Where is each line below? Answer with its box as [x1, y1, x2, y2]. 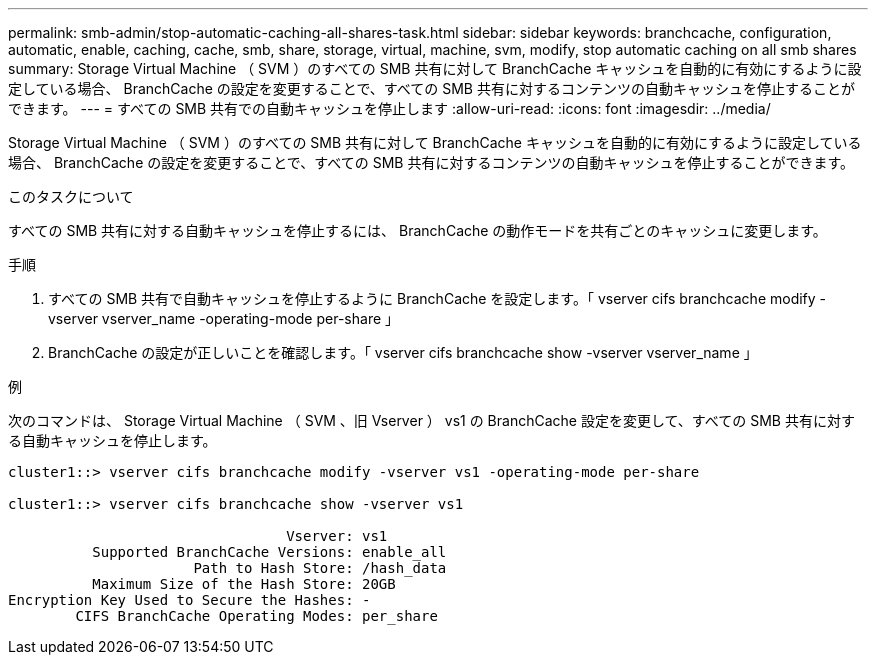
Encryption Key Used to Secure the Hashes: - [8, 592, 371, 608]
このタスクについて [8, 188, 134, 205]
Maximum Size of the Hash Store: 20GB [92, 576, 396, 592]
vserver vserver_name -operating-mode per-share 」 [48, 310, 400, 327]
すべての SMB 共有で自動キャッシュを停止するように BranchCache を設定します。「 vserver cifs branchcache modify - [48, 290, 827, 307]
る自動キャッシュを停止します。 [8, 432, 217, 449]
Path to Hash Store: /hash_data [193, 560, 447, 576]
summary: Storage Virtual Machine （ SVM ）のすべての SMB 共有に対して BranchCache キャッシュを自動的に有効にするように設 [8, 60, 862, 77]
